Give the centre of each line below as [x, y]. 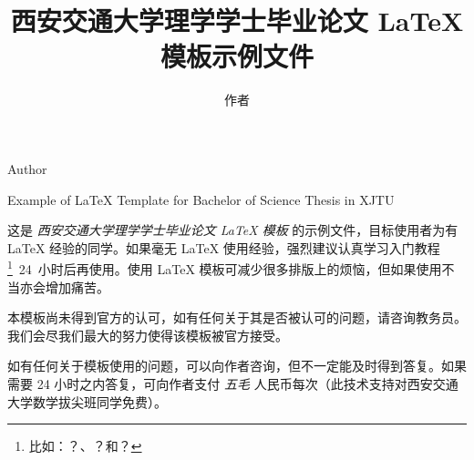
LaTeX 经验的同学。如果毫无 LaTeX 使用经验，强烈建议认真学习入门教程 [224, 247]
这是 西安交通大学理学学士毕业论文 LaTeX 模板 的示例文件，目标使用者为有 [233, 230]
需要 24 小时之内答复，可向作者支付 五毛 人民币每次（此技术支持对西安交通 [233, 383]
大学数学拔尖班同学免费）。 [87, 401]
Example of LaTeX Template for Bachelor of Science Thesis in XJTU [201, 199]
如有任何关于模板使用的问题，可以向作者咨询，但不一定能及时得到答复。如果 [237, 366]
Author [27, 168]
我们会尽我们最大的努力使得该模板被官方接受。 [148, 335]
